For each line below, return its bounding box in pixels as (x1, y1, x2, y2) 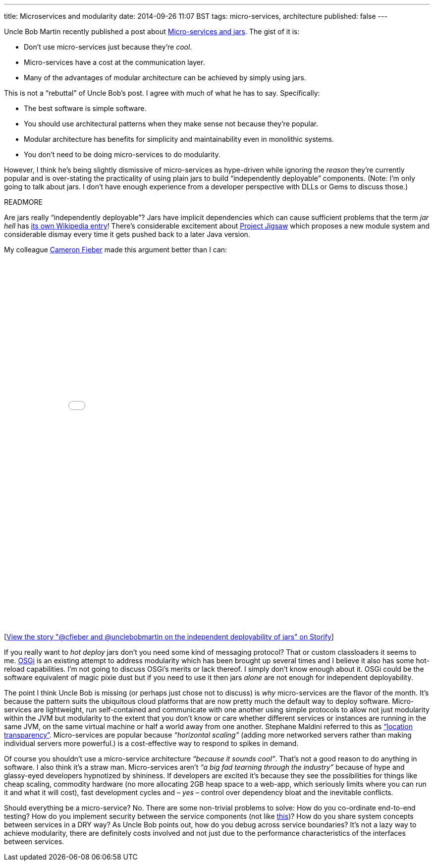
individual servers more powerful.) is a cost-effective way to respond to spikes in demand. (4, 739, 299, 748)
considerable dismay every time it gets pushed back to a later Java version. (4, 230, 250, 238)
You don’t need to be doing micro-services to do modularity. (24, 150, 220, 159)
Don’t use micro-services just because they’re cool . (24, 43, 192, 51)
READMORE (4, 198, 43, 206)
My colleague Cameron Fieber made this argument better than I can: (4, 245, 227, 254)
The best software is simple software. (24, 104, 147, 113)
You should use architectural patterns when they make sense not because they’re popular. (24, 119, 319, 128)
